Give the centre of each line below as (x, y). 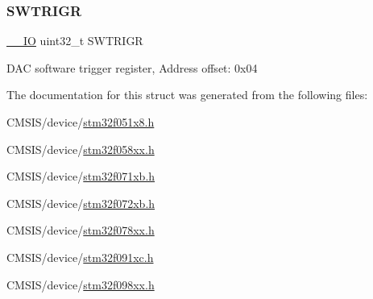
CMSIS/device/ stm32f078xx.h (81, 230)
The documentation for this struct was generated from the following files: (187, 95)
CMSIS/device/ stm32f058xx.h (81, 149)
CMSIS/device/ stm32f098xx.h (81, 284)
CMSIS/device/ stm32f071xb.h (81, 176)
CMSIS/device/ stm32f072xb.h (81, 203)
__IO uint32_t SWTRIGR (75, 41)
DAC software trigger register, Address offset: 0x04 (132, 67)
